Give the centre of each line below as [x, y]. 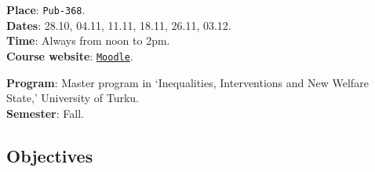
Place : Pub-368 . [46, 9]
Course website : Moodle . [70, 55]
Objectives [50, 155]
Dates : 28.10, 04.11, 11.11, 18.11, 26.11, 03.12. [119, 25]
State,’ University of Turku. [73, 98]
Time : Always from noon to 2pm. [88, 40]
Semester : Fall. [45, 113]
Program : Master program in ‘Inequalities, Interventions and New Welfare [187, 82]
